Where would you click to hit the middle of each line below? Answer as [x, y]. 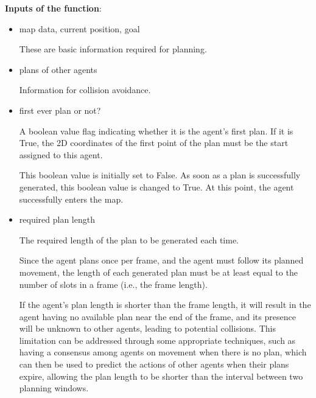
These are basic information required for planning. [113, 49]
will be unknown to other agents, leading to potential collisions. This [147, 328]
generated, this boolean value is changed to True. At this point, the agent [156, 187]
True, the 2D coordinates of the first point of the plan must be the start [154, 143]
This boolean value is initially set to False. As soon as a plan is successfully [160, 175]
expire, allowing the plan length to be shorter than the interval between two [161, 376]
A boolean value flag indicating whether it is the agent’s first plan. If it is [156, 131]
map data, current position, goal [79, 28]
